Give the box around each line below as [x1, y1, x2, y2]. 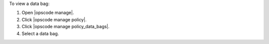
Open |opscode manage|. [21, 10, 74, 16]
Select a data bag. [21, 30, 59, 37]
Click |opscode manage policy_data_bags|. [21, 24, 110, 30]
